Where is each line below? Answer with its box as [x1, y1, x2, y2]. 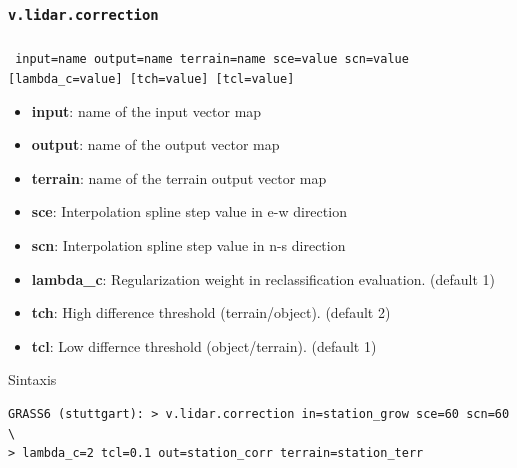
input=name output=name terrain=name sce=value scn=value [15, 52, 409, 67]
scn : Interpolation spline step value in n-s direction [31, 235, 346, 256]
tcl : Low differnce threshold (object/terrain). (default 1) [31, 335, 377, 356]
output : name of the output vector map [31, 134, 280, 155]
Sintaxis [8, 369, 57, 390]
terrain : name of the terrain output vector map [31, 167, 327, 188]
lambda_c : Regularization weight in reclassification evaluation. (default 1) [31, 268, 495, 289]
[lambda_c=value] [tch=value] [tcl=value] [8, 71, 295, 86]
